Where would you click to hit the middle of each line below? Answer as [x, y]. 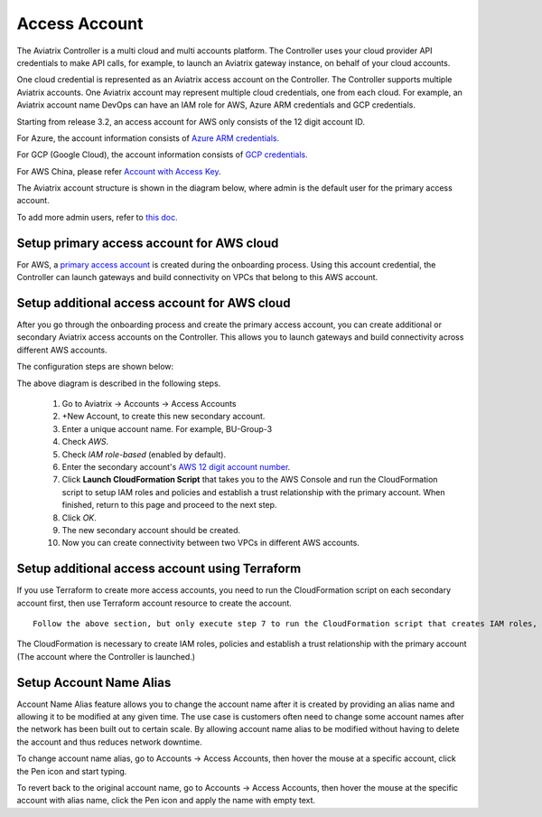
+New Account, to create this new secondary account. [164, 417]
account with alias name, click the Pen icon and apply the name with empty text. [166, 801]
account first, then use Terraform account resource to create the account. [154, 603]
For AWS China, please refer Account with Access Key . [119, 171]
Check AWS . [85, 442]
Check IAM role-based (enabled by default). [144, 454]
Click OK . [79, 517]
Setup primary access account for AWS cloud [148, 243]
